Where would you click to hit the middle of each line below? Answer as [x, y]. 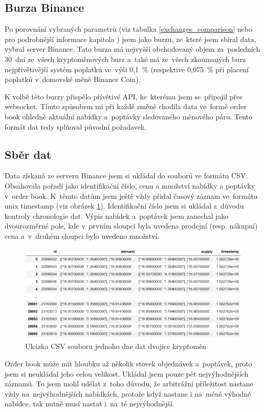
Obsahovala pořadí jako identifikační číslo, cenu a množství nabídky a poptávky [130, 185]
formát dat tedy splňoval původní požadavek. [76, 126]
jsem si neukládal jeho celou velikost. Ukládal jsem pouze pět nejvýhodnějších [127, 373]
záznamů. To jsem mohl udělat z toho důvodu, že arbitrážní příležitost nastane [129, 384]
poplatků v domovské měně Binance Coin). [73, 79]
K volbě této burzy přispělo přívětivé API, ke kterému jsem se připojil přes [124, 96]
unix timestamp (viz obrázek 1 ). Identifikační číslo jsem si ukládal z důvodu [124, 206]
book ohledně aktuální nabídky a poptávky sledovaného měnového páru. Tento [128, 116]
